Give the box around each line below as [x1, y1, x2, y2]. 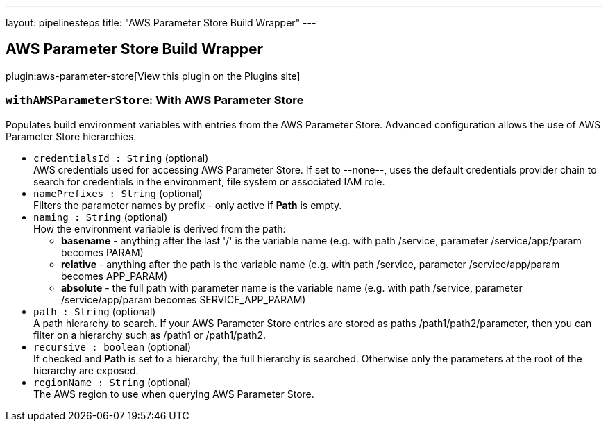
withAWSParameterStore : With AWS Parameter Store [6, 93, 304, 108]
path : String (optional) [33, 305, 156, 317]
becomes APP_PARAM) [61, 269, 168, 282]
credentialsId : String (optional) [33, 151, 209, 164]
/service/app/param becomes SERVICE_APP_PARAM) [61, 293, 306, 305]
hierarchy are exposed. [33, 364, 139, 376]
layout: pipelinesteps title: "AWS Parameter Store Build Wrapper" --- [6, 17, 316, 28]
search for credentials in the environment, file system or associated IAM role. [33, 175, 385, 187]
